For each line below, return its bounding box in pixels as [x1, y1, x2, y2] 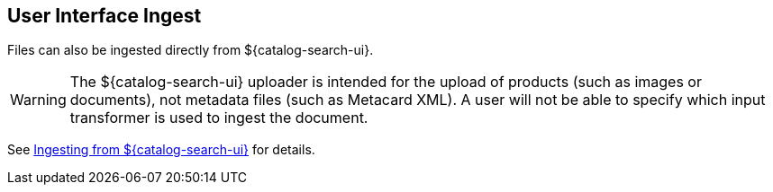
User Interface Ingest [7, 4, 202, 27]
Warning [10, 91, 67, 109]
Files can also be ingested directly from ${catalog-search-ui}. [7, 42, 374, 58]
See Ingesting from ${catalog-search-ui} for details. [7, 142, 315, 158]
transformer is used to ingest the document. [69, 109, 368, 127]
